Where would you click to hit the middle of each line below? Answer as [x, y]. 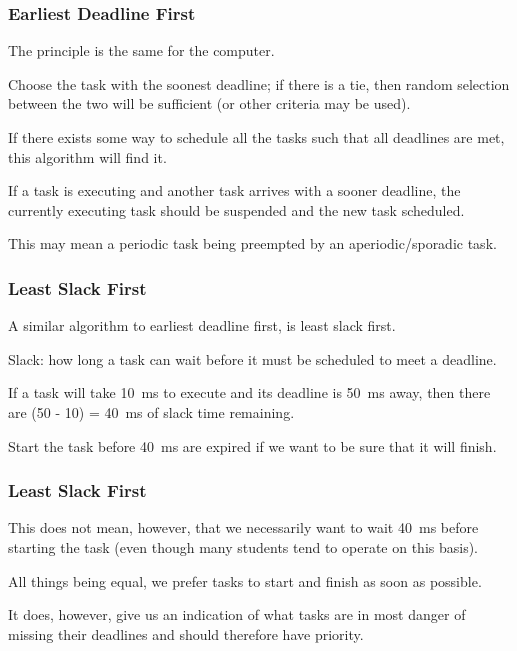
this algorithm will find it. [87, 156]
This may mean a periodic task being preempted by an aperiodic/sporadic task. [252, 243]
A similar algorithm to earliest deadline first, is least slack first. [202, 325]
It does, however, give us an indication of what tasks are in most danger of [237, 614]
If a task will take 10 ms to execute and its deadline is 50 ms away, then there [249, 392]
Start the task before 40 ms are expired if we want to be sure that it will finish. [252, 445]
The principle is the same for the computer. [141, 50]
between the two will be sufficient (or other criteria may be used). [209, 103]
